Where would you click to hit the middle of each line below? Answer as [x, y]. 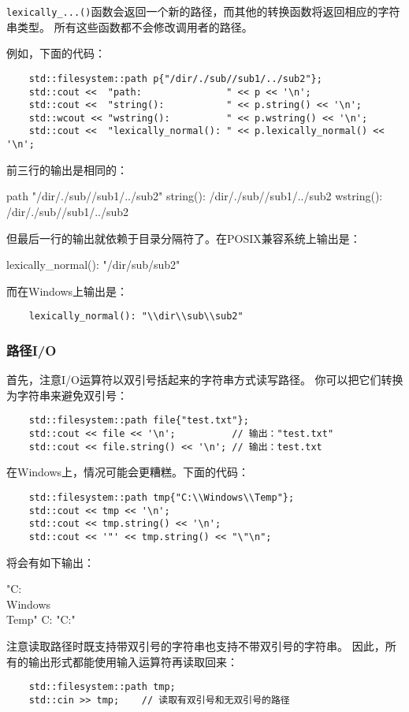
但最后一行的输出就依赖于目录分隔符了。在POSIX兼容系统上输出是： [184, 238]
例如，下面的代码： [56, 53]
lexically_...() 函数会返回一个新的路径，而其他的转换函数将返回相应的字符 [203, 11]
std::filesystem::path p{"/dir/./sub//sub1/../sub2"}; [175, 78]
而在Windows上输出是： [67, 291]
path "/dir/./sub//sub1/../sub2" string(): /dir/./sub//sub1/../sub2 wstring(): [195, 196]
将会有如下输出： [50, 562]
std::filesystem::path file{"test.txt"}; [139, 421]
